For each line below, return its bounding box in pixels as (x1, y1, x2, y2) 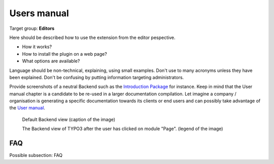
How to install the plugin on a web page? (22, 51, 108, 57)
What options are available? (22, 58, 80, 64)
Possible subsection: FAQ (9, 152, 63, 158)
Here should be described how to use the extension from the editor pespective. (9, 34, 176, 40)
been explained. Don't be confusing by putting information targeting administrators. (9, 74, 184, 80)
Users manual (9, 8, 70, 19)
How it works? (22, 44, 52, 50)
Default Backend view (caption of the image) (22, 116, 116, 122)
